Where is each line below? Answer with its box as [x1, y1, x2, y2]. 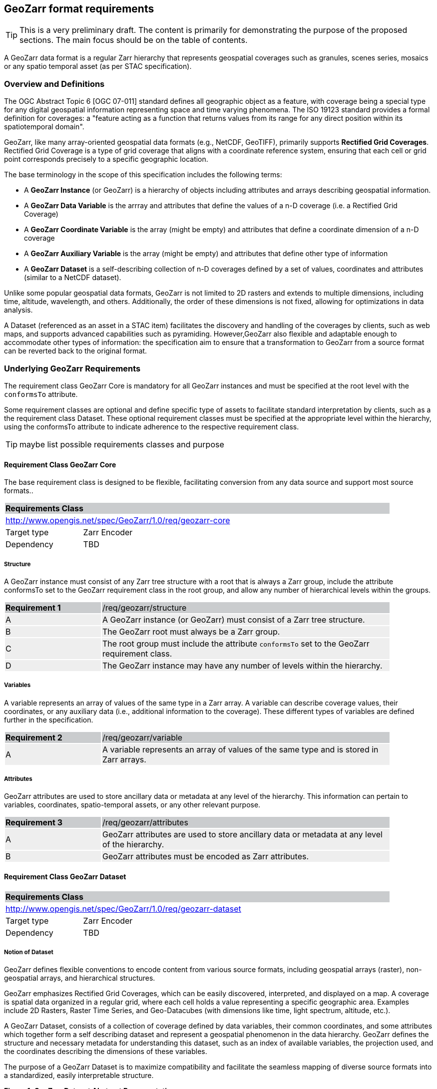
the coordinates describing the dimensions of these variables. [4, 1047, 207, 1056]
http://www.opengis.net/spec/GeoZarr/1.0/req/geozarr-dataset [5, 903, 241, 914]
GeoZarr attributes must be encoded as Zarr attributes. [102, 851, 309, 862]
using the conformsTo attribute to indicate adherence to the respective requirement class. [4, 422, 299, 431]
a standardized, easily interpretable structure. [4, 1071, 154, 1080]
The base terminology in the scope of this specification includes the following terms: [4, 170, 282, 179]
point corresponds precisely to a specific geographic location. [4, 155, 208, 164]
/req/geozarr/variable [102, 732, 183, 742]
